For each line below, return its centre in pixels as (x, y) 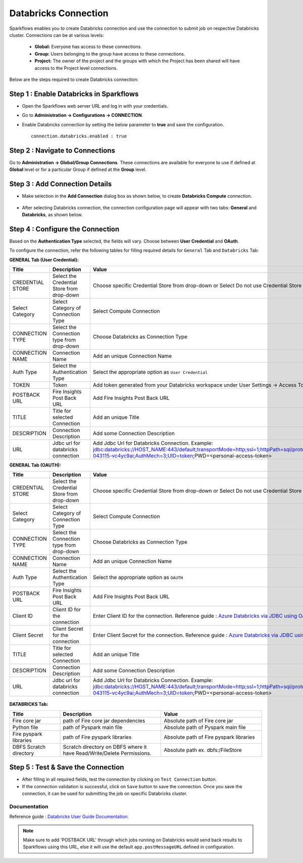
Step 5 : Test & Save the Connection (67, 767)
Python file (25, 727)
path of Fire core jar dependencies (104, 721)
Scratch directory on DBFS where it (105, 747)
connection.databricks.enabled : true (79, 136)
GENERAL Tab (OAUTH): (35, 465)
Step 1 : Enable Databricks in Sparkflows (74, 94)
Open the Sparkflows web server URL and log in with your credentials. (95, 106)
